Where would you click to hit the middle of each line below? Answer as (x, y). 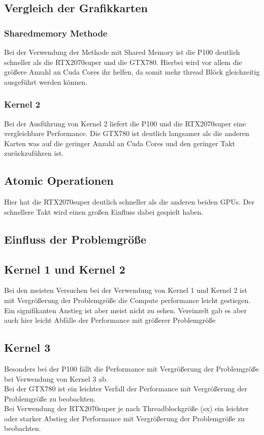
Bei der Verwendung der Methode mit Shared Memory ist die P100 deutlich (122, 52)
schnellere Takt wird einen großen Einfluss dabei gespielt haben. (104, 211)
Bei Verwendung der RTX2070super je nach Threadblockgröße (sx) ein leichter (126, 408)
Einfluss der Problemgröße (75, 239)
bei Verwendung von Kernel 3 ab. (56, 378)
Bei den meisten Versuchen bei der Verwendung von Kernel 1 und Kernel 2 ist (126, 290)
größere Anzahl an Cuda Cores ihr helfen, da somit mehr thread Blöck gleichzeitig (132, 72)
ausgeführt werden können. (46, 81)
